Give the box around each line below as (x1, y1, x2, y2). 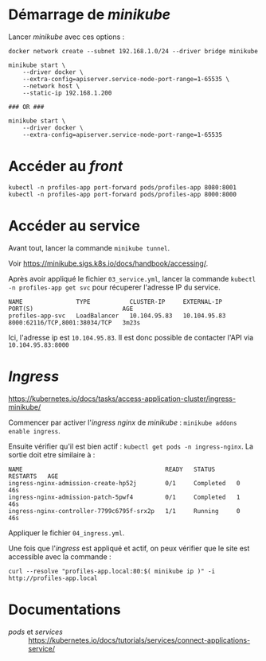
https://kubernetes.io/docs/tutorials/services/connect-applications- (28, 635, 251, 645)
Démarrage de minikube (8, 6, 171, 24)
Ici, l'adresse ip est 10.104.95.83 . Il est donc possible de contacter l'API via (8, 332, 254, 342)
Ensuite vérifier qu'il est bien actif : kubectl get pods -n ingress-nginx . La (8, 441, 253, 451)
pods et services (8, 627, 64, 636)
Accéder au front (8, 157, 123, 176)
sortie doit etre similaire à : (8, 449, 96, 459)
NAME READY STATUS (8, 465, 216, 473)
